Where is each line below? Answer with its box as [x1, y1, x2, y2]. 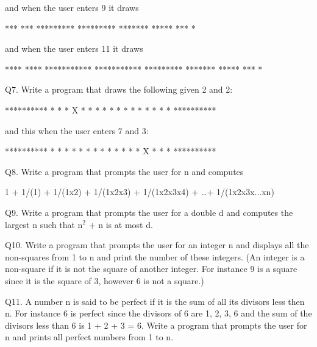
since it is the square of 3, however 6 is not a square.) [5, 274, 204, 287]
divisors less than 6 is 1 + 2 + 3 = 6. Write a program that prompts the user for [5, 318, 307, 331]
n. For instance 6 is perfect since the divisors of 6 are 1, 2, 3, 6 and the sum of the [5, 307, 312, 320]
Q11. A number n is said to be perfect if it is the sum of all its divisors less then [5, 295, 305, 307]
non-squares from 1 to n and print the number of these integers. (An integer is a [5, 250, 305, 263]
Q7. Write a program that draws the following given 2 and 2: [5, 83, 233, 96]
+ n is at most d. [88, 218, 153, 231]
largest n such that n [5, 218, 83, 231]
